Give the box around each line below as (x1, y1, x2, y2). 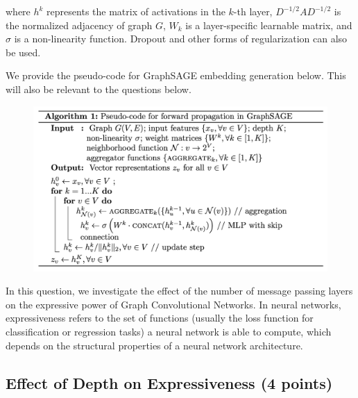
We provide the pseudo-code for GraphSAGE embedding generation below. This (6, 68, 346, 83)
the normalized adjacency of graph (6, 17, 153, 32)
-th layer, (233, 4, 273, 18)
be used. (6, 44, 41, 59)
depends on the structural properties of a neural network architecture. (6, 338, 303, 352)
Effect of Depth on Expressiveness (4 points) (6, 372, 333, 393)
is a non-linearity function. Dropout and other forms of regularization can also (14, 31, 348, 46)
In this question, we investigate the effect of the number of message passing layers (6, 283, 353, 298)
